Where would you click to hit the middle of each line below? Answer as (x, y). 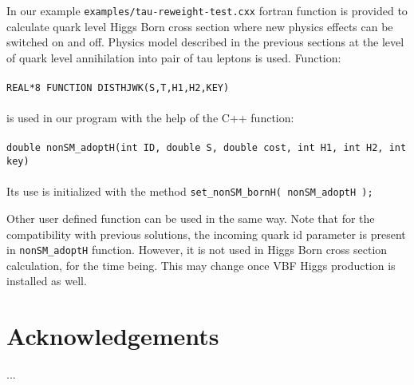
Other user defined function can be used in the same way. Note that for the (191, 218)
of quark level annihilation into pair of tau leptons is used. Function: (174, 57)
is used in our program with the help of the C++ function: (150, 118)
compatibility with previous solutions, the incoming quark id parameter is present (206, 234)
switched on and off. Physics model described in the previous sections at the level (205, 42)
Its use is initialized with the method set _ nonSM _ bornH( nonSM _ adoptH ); (190, 191)
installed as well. (47, 281)
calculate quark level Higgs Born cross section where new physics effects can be (200, 26)
